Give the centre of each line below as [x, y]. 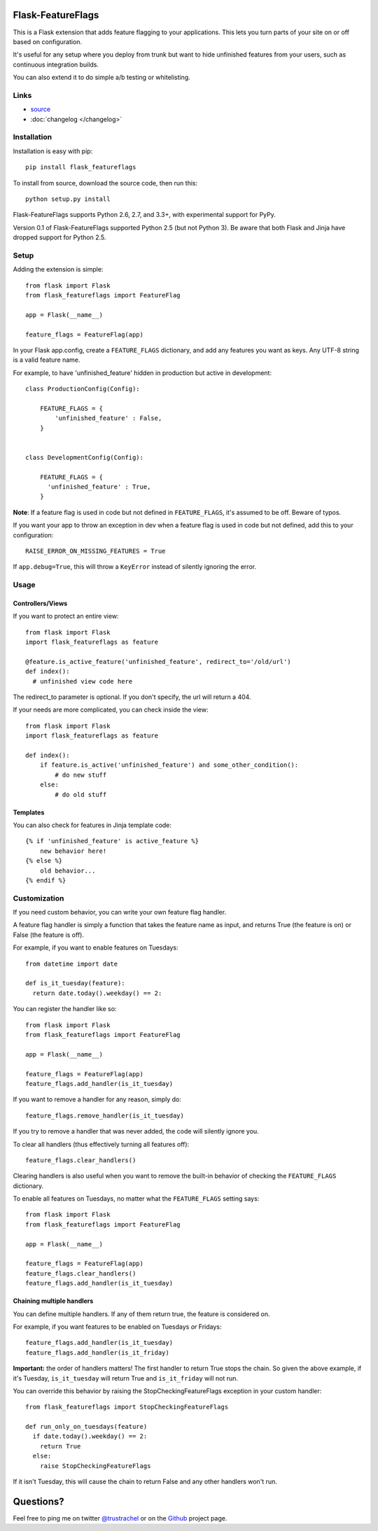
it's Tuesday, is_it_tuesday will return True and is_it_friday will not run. [125, 1378]
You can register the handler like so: [65, 1009]
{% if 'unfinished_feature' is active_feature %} [112, 841]
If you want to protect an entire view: [66, 616]
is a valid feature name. [47, 360]
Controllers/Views [40, 603]
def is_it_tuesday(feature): [75, 983]
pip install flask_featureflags [81, 167]
